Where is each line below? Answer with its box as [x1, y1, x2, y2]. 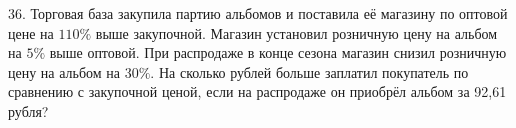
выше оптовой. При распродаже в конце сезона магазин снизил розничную [49, 42, 507, 63]
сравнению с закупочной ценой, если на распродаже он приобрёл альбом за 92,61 [8, 81, 507, 102]
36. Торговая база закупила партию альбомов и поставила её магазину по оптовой [8, 3, 508, 23]
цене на [8, 22, 54, 43]
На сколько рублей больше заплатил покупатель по [158, 61, 469, 82]
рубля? [8, 100, 49, 121]
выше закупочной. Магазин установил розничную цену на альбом [95, 22, 498, 43]
